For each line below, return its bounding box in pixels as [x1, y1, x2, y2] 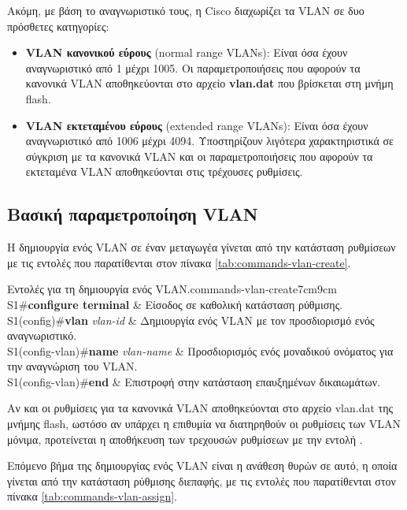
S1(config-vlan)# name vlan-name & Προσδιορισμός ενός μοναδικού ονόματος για [7, 342, 394, 359]
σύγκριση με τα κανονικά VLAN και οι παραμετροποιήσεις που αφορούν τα [25, 147, 373, 164]
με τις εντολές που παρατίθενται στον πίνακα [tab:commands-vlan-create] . [7, 254, 351, 270]
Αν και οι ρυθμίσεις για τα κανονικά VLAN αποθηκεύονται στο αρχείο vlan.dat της [7, 400, 394, 416]
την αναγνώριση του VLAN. [7, 358, 138, 374]
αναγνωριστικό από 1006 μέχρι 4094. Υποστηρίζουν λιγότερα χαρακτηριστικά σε [25, 132, 394, 149]
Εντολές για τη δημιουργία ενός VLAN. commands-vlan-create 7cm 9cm [7, 281, 337, 297]
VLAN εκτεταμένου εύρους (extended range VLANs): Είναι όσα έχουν [25, 117, 368, 133]
